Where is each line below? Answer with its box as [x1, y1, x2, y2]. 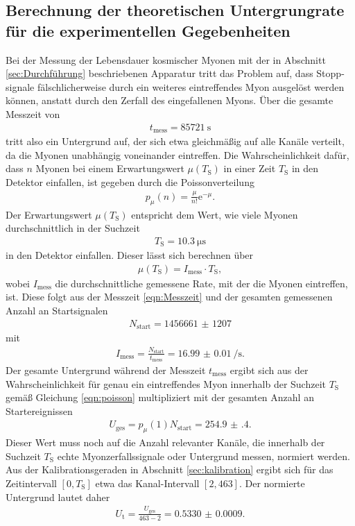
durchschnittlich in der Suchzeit [6, 221, 140, 235]
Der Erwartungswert [6, 207, 92, 221]
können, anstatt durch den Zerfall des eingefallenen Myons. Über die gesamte [6, 93, 334, 108]
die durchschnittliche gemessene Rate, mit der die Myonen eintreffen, [55, 275, 348, 290]
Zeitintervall [6, 475, 57, 490]
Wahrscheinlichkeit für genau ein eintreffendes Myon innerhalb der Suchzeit [6, 376, 326, 391]
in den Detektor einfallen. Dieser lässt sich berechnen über [6, 248, 254, 262]
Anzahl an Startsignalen [6, 303, 108, 318]
